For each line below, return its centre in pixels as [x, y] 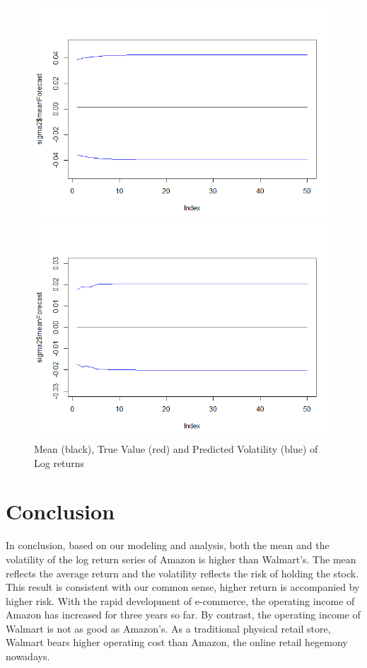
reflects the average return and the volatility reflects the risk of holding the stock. [182, 573]
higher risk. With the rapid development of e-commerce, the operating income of [180, 600]
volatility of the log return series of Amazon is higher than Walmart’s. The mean [181, 559]
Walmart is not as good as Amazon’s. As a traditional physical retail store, [168, 628]
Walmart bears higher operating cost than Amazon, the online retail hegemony [177, 642]
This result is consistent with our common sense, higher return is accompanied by [183, 587]
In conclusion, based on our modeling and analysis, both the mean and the [168, 545]
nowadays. [28, 656]
